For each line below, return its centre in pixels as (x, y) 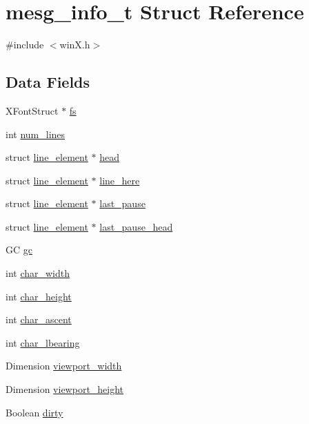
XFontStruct (32, 110)
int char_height (39, 296)
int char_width (38, 273)
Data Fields (48, 82)
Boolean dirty (34, 412)
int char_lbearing (43, 342)
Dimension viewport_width (64, 366)
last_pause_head (136, 226)
